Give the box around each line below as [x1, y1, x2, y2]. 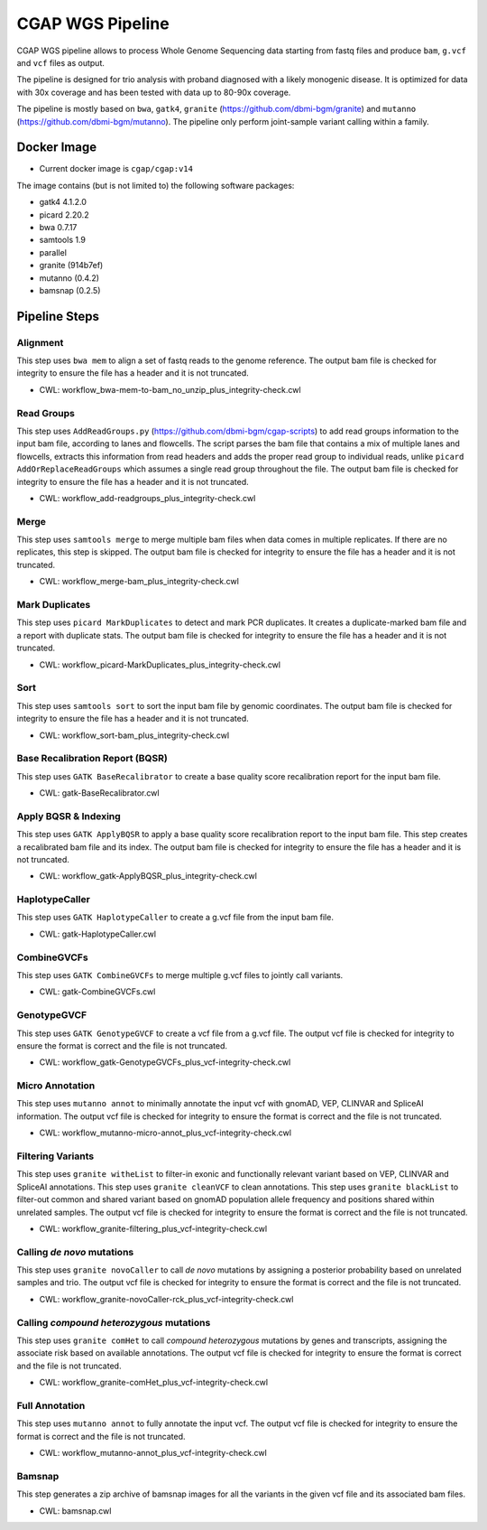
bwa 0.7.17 [39, 221, 78, 232]
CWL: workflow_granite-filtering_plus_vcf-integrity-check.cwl [39, 1223, 268, 1234]
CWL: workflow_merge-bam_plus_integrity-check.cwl [39, 576, 239, 587]
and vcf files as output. [16, 57, 106, 68]
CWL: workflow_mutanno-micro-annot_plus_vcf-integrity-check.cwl [39, 1127, 292, 1138]
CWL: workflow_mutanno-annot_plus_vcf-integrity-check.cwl [39, 1448, 268, 1459]
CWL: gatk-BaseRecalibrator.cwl [39, 788, 160, 798]
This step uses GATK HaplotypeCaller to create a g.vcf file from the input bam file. [16, 912, 334, 923]
